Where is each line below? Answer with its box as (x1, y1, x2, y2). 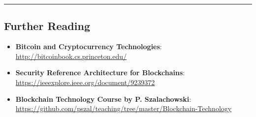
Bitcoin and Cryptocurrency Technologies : (15, 41, 162, 52)
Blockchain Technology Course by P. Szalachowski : (15, 93, 192, 104)
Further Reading (4, 18, 90, 33)
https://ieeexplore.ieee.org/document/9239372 (15, 77, 155, 87)
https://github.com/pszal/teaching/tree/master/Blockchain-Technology (15, 103, 232, 114)
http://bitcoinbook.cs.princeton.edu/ (15, 51, 127, 61)
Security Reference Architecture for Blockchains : (15, 67, 185, 78)
